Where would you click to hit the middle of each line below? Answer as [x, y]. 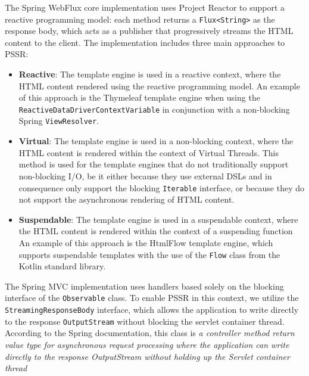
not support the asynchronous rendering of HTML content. [127, 199]
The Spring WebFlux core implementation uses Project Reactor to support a [145, 7]
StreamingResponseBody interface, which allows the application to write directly [152, 310]
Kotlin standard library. [62, 266]
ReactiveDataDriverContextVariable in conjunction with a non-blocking [154, 109]
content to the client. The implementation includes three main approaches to [145, 42]
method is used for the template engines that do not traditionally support [154, 164]
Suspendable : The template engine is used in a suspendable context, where [158, 219]
